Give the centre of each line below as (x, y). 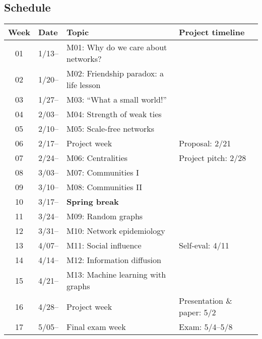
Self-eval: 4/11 (204, 245)
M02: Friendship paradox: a (115, 73)
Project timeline (212, 32)
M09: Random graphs (105, 216)
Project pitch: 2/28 (213, 158)
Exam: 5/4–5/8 (206, 327)
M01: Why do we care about (117, 47)
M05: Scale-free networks (111, 129)
